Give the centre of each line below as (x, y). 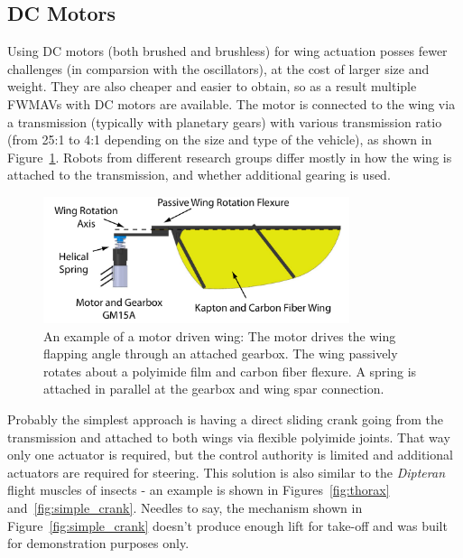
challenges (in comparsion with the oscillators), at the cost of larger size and (218, 68)
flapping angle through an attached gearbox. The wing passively (221, 353)
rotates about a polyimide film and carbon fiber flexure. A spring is (230, 371)
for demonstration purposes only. (98, 543)
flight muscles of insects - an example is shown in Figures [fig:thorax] (199, 490)
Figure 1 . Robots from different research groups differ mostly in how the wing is (230, 157)
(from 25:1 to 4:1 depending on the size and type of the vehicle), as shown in (220, 139)
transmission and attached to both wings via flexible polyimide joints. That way (229, 437)
